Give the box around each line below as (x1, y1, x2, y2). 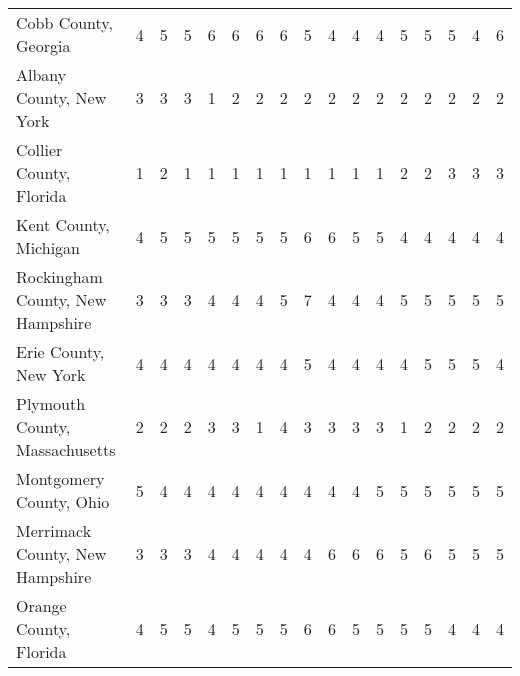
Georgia (16, 34, 71, 57)
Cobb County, (16, 11, 113, 34)
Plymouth (16, 392, 86, 415)
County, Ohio (16, 490, 110, 513)
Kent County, (16, 213, 110, 236)
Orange (16, 594, 67, 617)
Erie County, (16, 340, 105, 363)
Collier (16, 138, 63, 161)
